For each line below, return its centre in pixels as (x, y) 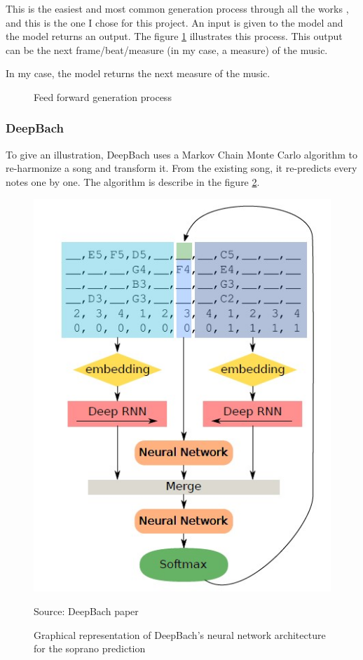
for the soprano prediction (90, 648)
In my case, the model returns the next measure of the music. (138, 73)
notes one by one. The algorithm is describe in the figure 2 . (133, 181)
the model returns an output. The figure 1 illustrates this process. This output (174, 36)
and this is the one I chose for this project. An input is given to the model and (174, 22)
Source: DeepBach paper (86, 611)
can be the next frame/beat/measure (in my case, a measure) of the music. (167, 49)
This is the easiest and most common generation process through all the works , (177, 8)
